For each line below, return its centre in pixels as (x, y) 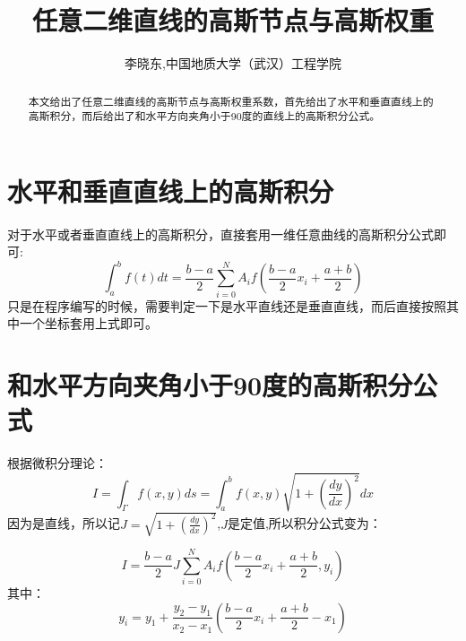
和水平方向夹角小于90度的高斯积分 (210, 385)
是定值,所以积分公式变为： (304, 523)
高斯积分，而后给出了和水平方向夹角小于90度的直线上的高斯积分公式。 (204, 116)
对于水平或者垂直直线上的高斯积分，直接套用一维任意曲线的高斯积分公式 (220, 234)
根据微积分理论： (57, 463)
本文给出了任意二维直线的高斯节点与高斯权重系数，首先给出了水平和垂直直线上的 (231, 101)
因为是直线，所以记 (64, 523)
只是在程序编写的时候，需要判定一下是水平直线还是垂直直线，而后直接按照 (227, 305)
